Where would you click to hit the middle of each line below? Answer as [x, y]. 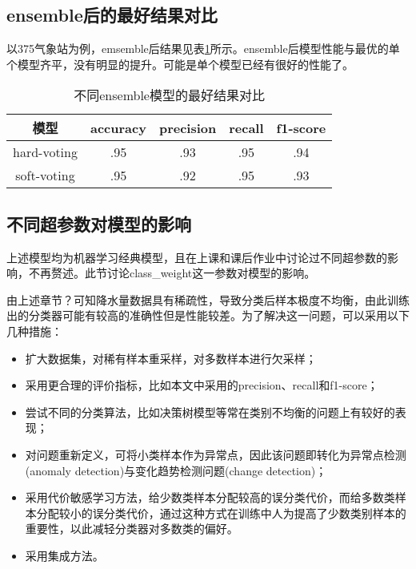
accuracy [118, 127]
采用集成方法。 [64, 555]
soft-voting [45, 176]
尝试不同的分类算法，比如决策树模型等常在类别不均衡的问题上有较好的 [210, 412]
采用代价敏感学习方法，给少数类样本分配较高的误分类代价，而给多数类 [210, 497]
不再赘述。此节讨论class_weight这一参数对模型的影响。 [172, 273]
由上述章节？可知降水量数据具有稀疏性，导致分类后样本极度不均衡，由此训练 [208, 299]
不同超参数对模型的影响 [99, 223]
